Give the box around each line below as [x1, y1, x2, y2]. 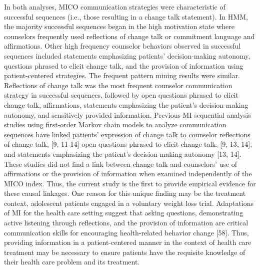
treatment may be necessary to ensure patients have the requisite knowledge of [4, 246, 245, 257]
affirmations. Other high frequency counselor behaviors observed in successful [4, 41, 241, 51]
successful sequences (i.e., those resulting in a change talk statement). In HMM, [4, 11, 248, 22]
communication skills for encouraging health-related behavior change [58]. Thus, [4, 227, 249, 237]
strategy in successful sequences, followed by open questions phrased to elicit [4, 90, 238, 100]
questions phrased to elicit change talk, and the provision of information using [4, 60, 243, 71]
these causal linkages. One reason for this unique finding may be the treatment [4, 188, 246, 198]
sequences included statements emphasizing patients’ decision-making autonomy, [4, 50, 250, 61]
